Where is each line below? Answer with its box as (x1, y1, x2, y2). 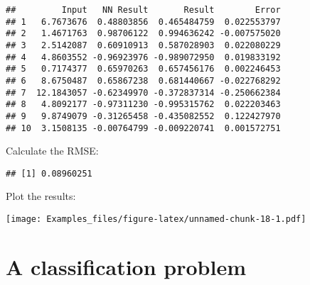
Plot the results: (6, 189, 76, 203)
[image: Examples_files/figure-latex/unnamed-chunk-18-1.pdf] (6, 214, 306, 225)
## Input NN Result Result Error (6, 5, 281, 15)
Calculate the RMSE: (6, 143, 99, 158)
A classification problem (6, 252, 246, 281)
